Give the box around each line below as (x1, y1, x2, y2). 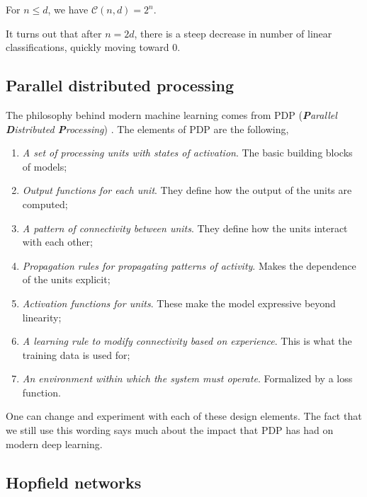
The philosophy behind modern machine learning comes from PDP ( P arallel (6, 107, 337, 122)
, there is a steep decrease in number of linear (134, 25, 332, 40)
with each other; (22, 234, 94, 249)
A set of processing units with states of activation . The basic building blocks (22, 145, 353, 160)
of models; (22, 159, 67, 173)
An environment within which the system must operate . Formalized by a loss (22, 371, 353, 386)
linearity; (22, 309, 62, 324)
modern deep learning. (6, 436, 103, 451)
